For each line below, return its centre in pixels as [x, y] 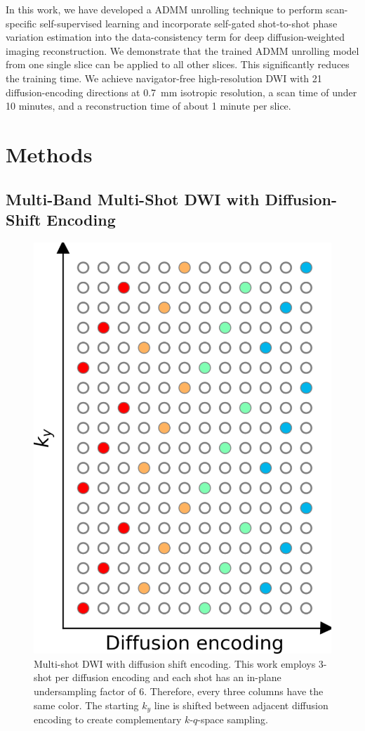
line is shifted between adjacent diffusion [241, 705]
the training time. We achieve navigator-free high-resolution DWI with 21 [164, 78]
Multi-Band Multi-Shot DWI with [133, 199]
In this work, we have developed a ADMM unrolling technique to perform [164, 9]
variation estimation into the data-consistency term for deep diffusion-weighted [175, 37]
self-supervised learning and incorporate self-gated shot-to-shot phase [188, 23]
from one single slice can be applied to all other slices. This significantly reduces [178, 64]
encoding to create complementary [108, 719]
